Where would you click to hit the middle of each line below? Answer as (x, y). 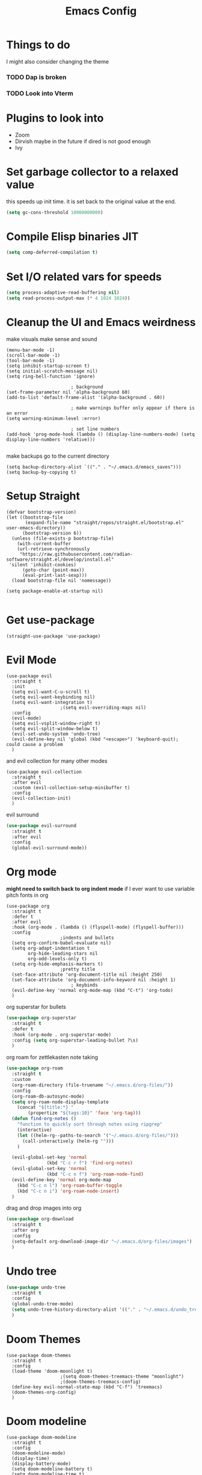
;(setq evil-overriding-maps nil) (103, 707)
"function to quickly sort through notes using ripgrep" (90, 1124)
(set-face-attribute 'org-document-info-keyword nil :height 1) (94, 980)
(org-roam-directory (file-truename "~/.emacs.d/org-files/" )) (92, 1085)
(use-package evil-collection (44, 772)
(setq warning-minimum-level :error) (54, 418)
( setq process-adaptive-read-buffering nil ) (63, 293)
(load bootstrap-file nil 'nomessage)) (62, 580)
